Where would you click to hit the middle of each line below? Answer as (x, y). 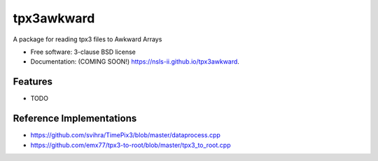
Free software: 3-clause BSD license (83, 52)
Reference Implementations (75, 119)
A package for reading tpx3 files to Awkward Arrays (87, 39)
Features (33, 82)
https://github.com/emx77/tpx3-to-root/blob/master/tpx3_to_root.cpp (131, 145)
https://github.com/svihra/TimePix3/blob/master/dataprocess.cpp (125, 135)
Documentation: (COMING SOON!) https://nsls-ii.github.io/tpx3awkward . (135, 62)
